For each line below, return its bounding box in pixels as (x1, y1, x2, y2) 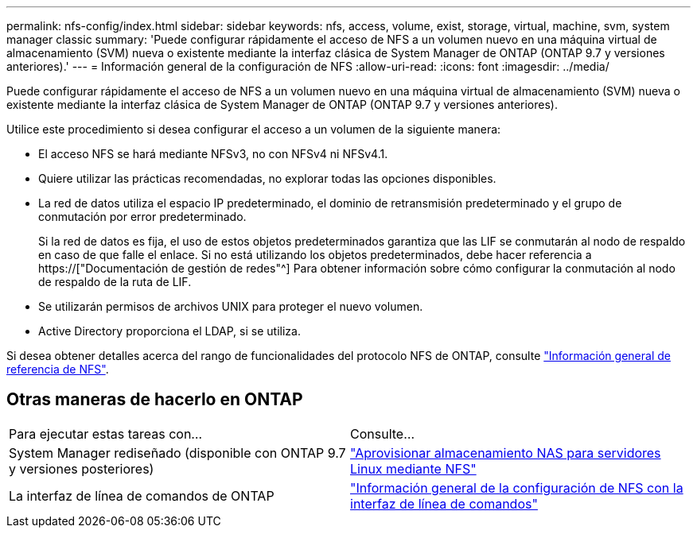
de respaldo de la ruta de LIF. (38, 275, 192, 288)
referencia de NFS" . (6, 362, 109, 376)
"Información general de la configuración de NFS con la (350, 479, 683, 496)
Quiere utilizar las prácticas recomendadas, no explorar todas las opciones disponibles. (38, 172, 496, 185)
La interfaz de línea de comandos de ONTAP (9, 487, 275, 504)
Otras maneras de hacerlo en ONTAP (6, 389, 303, 410)
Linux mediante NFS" (350, 460, 477, 477)
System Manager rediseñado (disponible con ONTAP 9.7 (9, 444, 346, 461)
